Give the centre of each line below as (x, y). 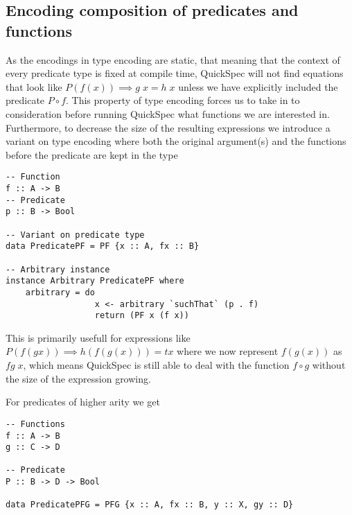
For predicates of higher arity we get (83, 402)
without (329, 365)
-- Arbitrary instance (58, 269)
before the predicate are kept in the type (92, 154)
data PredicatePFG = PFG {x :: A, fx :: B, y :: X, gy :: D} (150, 505)
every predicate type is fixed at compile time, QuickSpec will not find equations (175, 73)
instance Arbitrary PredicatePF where (95, 281)
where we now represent (228, 351)
